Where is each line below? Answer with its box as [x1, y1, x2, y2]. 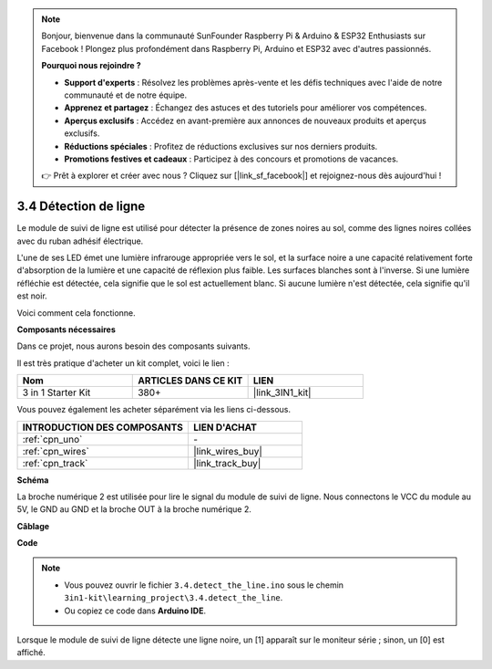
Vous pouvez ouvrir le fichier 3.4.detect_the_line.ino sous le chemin [64, 580, 344, 591]
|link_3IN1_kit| [252, 386, 312, 399]
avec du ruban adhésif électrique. [16, 235, 144, 246]
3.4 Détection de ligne [16, 199, 146, 214]
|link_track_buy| [192, 456, 261, 469]
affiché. [16, 647, 46, 658]
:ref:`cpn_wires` [22, 444, 90, 457]
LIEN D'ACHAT [192, 421, 257, 434]
